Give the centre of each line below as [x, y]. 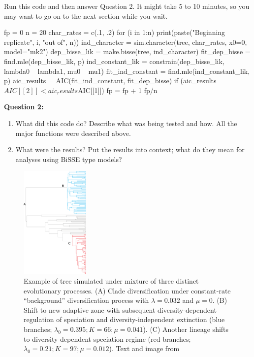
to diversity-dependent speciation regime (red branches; [107, 339]
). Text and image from [144, 348]
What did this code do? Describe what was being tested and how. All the [126, 123]
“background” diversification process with [86, 300]
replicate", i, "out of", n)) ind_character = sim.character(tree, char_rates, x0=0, [126, 42]
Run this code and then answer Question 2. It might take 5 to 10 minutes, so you [127, 6]
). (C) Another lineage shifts [186, 329]
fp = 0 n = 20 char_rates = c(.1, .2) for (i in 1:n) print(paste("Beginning [115, 32]
